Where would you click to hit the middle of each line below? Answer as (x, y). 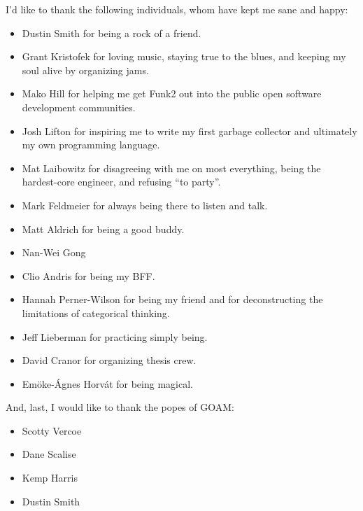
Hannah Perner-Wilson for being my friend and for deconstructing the (172, 299)
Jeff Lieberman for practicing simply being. (115, 336)
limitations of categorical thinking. (96, 313)
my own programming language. (91, 145)
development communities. (79, 107)
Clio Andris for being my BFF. (88, 275)
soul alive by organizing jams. (85, 70)
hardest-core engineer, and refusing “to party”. (121, 182)
